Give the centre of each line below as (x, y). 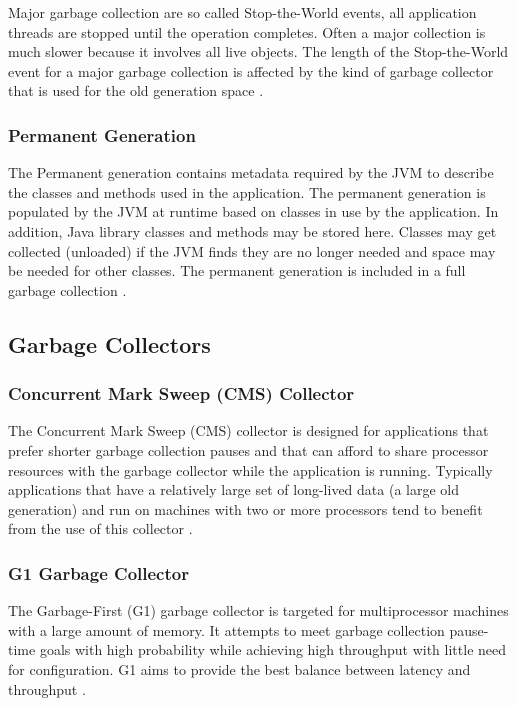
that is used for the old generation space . (136, 90)
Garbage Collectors (109, 343)
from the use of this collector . (100, 528)
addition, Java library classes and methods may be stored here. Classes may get (252, 230)
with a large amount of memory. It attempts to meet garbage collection (226, 629)
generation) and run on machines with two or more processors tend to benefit (245, 508)
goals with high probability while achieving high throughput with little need (273, 649)
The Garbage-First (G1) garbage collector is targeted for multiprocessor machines (258, 610)
